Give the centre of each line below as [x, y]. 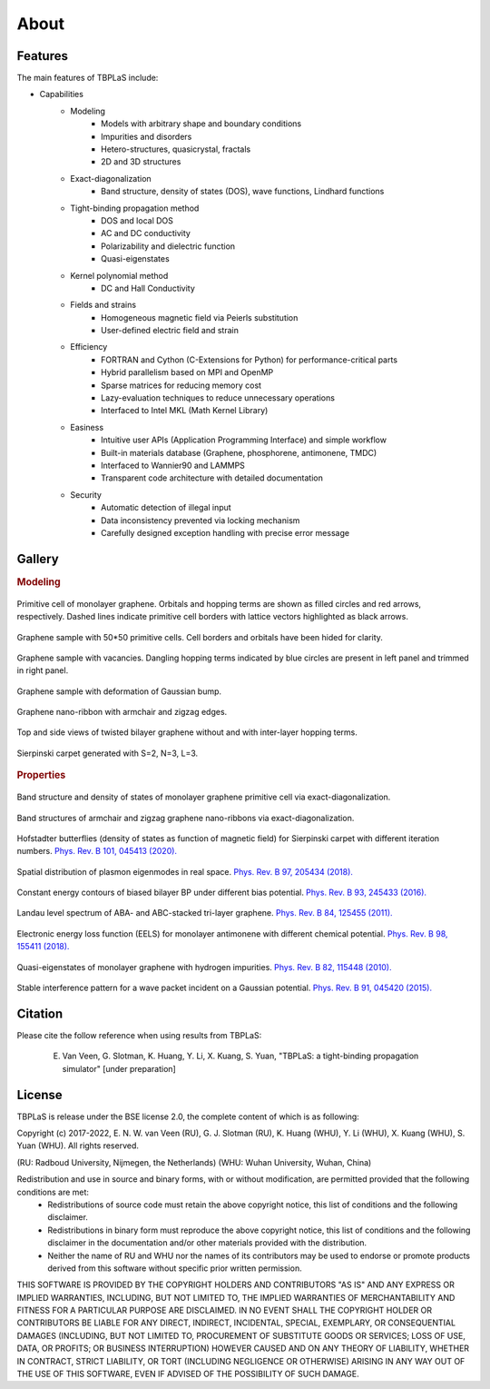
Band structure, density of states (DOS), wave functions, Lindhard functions [243, 192]
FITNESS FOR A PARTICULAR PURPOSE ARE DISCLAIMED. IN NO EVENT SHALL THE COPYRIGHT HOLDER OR [225, 1310]
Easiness [87, 427]
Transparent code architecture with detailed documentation [212, 478]
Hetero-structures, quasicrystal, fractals [176, 149]
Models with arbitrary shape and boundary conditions [201, 124]
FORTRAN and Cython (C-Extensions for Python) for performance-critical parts [250, 360]
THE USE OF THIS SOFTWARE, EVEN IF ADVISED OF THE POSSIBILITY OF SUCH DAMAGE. [188, 1374]
